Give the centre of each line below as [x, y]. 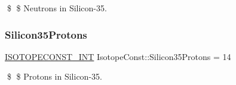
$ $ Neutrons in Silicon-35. [57, 8]
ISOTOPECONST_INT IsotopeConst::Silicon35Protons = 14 [118, 56]
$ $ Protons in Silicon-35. [54, 76]
